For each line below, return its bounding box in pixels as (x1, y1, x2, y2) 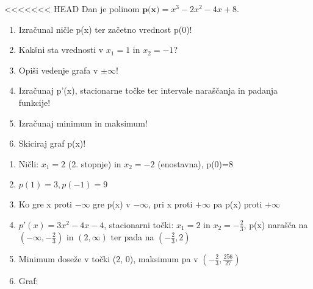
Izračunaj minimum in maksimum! (18, 116, 148, 129)
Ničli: (18, 157, 39, 170)
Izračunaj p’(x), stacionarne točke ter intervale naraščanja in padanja (18, 84, 278, 97)
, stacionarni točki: (104, 218, 174, 231)
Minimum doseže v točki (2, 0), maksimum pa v (18, 252, 198, 265)
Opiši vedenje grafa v (18, 63, 98, 76)
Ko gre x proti (18, 198, 72, 211)
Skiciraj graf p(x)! (18, 137, 86, 150)
